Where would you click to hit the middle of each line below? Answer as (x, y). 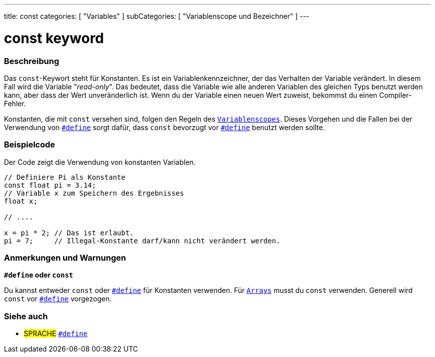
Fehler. (15, 103)
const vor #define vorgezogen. (58, 299)
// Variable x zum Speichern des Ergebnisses (94, 193)
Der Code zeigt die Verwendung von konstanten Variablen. (100, 162)
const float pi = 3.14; (50, 185)
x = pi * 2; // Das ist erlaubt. (69, 233)
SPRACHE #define (56, 334)
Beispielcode (30, 145)
